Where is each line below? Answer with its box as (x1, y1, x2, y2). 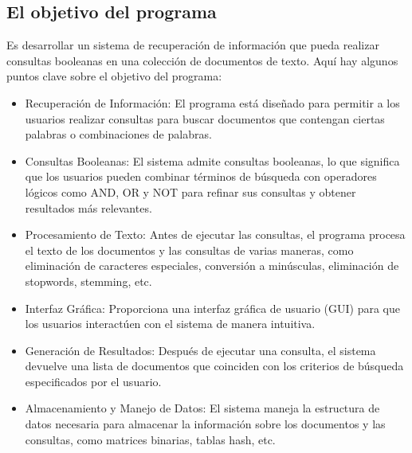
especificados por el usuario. (25, 373, 162, 389)
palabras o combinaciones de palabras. (25, 126, 212, 143)
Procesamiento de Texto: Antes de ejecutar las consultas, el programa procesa (25, 226, 406, 243)
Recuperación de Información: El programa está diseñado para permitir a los (25, 94, 400, 111)
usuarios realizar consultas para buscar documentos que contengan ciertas (25, 110, 385, 127)
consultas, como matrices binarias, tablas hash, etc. (25, 431, 276, 447)
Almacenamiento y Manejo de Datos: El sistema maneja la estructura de (25, 400, 380, 416)
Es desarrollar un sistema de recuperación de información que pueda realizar (6, 37, 379, 53)
